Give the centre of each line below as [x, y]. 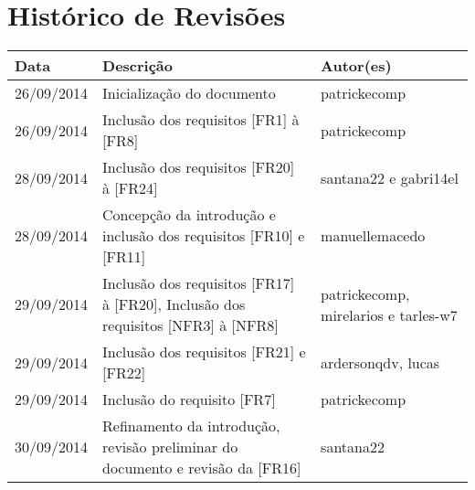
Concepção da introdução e [189, 215]
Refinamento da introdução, [191, 426]
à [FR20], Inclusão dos [174, 304]
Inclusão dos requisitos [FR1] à [201, 120]
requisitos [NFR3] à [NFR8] [190, 325]
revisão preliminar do [170, 447]
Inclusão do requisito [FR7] [189, 399]
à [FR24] [130, 188]
